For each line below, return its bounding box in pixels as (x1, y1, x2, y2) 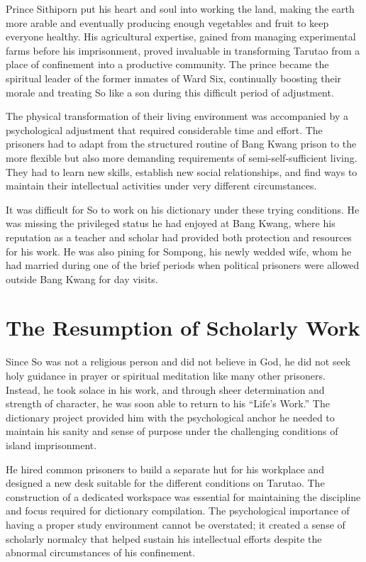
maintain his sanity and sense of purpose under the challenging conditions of (6, 424, 338, 439)
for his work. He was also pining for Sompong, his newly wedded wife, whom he (6, 243, 352, 258)
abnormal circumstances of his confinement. (6, 545, 196, 560)
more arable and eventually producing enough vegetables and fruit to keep (6, 15, 329, 30)
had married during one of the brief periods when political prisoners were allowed (6, 258, 360, 272)
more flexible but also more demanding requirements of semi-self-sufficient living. (6, 150, 357, 165)
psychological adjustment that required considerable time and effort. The (6, 122, 323, 137)
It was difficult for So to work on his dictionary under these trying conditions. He (6, 202, 360, 216)
